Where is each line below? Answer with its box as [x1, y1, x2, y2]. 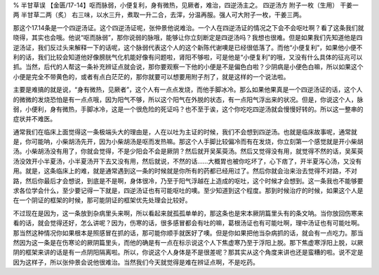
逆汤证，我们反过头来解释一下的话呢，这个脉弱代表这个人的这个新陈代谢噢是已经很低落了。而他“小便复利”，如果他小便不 [13, 43, 363, 52]
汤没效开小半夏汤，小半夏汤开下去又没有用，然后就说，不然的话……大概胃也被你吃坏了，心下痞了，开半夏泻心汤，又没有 [13, 157, 362, 165]
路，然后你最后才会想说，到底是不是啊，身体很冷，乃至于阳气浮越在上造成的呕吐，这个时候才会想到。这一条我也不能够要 [13, 176, 364, 185]
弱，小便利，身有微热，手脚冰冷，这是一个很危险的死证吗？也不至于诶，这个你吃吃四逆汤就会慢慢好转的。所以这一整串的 [13, 105, 364, 113]
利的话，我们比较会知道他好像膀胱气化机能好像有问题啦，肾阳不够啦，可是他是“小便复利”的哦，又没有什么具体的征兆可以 [13, 52, 363, 61]
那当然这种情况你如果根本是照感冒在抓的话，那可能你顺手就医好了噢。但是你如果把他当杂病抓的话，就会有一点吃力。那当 [13, 228, 364, 237]
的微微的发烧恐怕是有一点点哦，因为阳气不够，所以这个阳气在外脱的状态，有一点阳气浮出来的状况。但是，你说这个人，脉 [13, 95, 364, 104]
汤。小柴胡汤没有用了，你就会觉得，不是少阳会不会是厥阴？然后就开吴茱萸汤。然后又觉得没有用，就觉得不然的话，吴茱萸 [13, 147, 364, 155]
